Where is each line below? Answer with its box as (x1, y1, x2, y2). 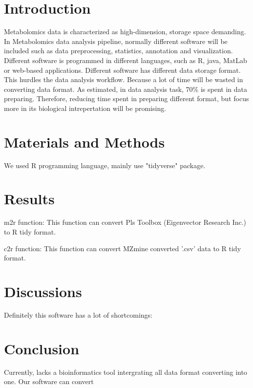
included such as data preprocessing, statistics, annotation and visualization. (4, 45, 233, 56)
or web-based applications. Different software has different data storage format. (4, 65, 241, 75)
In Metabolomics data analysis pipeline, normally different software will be (4, 36, 228, 46)
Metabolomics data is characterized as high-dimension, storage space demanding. (4, 26, 246, 37)
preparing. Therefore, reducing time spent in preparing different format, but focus (4, 93, 249, 104)
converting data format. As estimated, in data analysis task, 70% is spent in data (4, 84, 247, 94)
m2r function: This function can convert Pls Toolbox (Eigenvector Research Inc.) (4, 217, 247, 227)
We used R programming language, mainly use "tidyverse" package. (4, 160, 206, 170)
